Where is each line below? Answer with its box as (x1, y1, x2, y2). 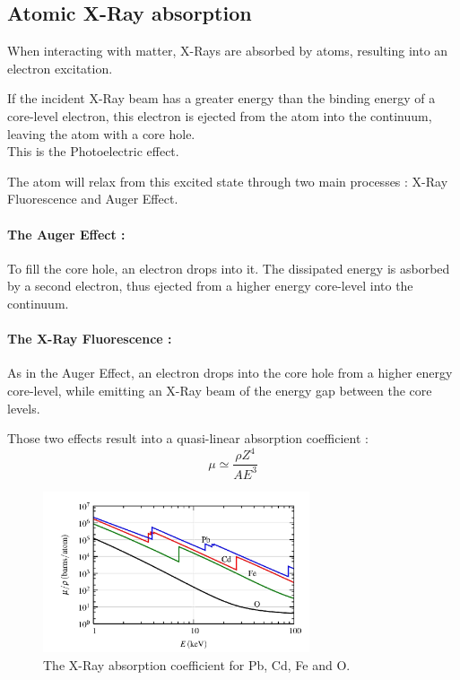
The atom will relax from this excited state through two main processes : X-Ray (7, 171, 448, 190)
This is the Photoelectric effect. (7, 142, 179, 161)
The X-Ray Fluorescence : (7, 329, 172, 348)
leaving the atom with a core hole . (7, 124, 195, 143)
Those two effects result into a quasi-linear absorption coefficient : (7, 429, 369, 448)
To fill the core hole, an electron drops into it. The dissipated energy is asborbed (7, 258, 450, 277)
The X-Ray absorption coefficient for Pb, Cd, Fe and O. (43, 655, 351, 674)
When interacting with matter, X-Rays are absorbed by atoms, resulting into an (7, 41, 448, 60)
